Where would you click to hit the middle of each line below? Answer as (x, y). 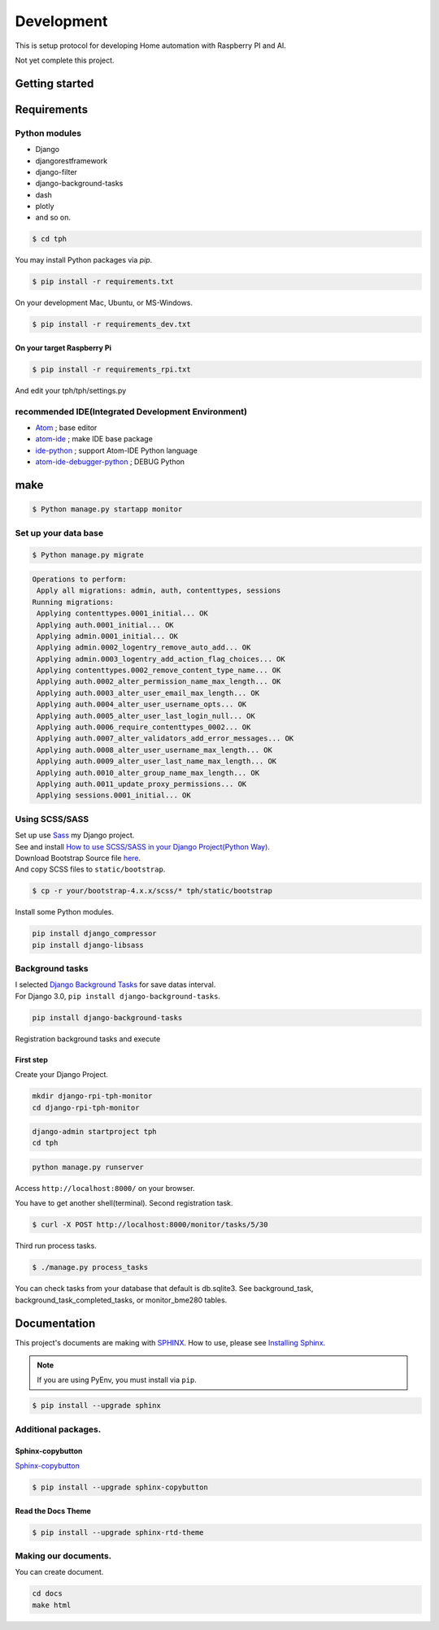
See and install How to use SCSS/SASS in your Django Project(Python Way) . (142, 846)
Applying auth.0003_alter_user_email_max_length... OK (148, 693)
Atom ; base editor (66, 428)
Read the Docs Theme (53, 1510)
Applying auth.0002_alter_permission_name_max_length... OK (159, 682)
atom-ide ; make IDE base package (94, 439)
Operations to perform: (80, 579)
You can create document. (59, 1572)
